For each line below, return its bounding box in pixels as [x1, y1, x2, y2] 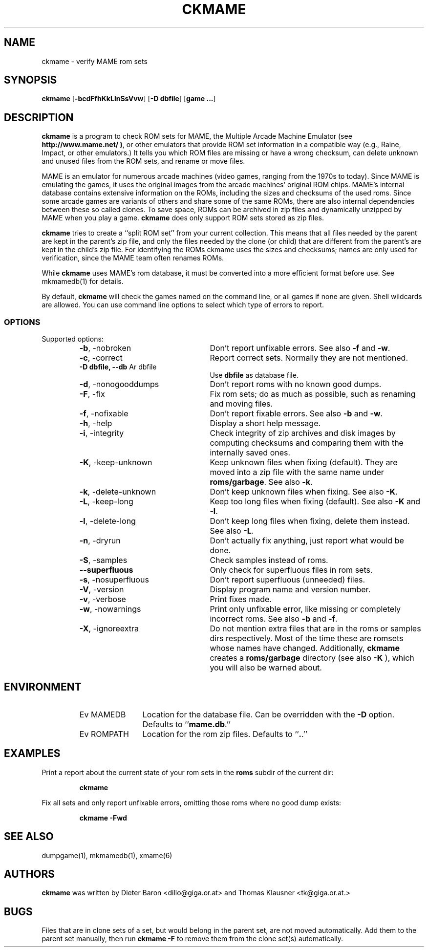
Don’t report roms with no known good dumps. [210, 379, 382, 389]
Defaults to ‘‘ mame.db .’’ [142, 719, 231, 729]
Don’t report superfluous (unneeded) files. [210, 575, 365, 585]
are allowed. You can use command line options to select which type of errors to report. [42, 301, 324, 309]
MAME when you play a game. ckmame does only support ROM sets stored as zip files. [42, 214, 324, 222]
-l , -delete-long [79, 516, 136, 526]
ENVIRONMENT [4, 681, 82, 693]
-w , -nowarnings [79, 604, 141, 614]
